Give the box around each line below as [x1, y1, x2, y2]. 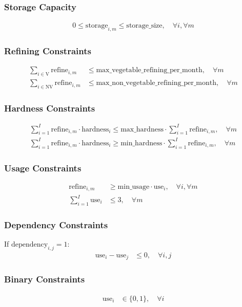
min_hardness [120, 139, 163, 147]
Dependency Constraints [4, 218, 108, 231]
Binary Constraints [4, 273, 85, 286]
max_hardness [120, 125, 164, 133]
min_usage [117, 183, 150, 191]
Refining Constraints [4, 44, 91, 57]
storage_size [126, 22, 163, 30]
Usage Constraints [4, 161, 82, 174]
